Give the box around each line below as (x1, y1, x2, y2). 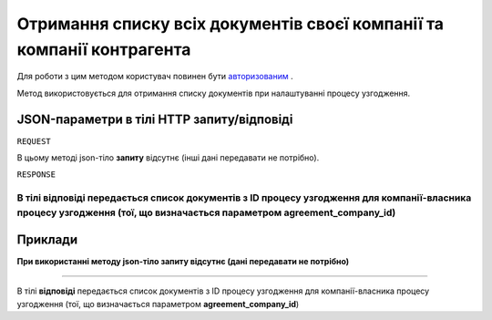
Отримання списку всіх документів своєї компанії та (16, 14, 445, 34)
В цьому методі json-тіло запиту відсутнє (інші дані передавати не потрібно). (16, 152, 320, 163)
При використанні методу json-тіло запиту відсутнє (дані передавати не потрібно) (16, 256, 350, 267)
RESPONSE (16, 170, 56, 180)
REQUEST (16, 136, 52, 146)
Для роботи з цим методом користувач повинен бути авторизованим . (16, 71, 293, 82)
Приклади (16, 232, 78, 247)
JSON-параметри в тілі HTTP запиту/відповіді (16, 111, 293, 127)
